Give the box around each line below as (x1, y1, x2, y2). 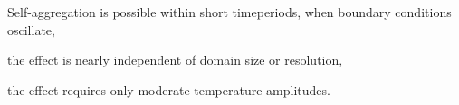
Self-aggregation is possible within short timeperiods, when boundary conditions (7, 3, 452, 21)
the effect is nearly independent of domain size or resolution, (7, 50, 343, 69)
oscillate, (7, 20, 55, 39)
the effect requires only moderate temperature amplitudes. (7, 80, 330, 99)
